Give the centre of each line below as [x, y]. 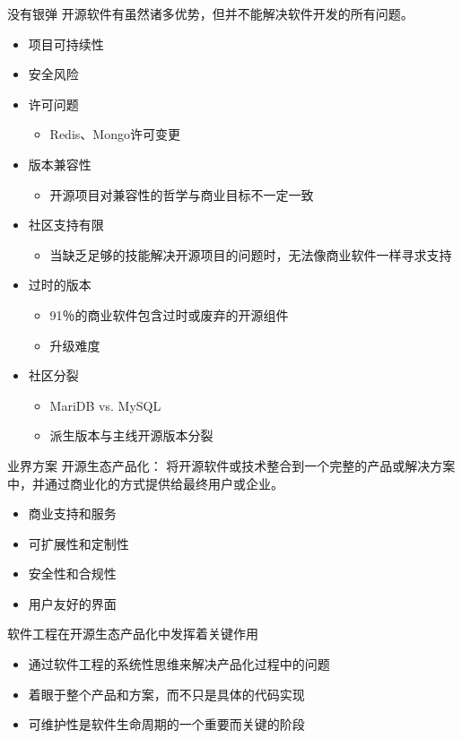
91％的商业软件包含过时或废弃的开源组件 [169, 314]
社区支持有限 [66, 225]
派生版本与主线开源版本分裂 [131, 435]
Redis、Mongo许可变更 [115, 134]
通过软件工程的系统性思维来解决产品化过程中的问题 [179, 664]
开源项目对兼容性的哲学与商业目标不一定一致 [182, 194]
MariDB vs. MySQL [105, 405]
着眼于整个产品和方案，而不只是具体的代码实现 [166, 694]
